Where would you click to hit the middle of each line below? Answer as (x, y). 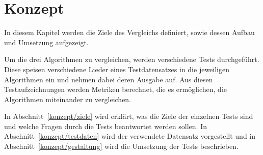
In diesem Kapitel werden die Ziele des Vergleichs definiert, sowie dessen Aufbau (129, 32)
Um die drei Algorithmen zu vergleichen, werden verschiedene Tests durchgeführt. (132, 59)
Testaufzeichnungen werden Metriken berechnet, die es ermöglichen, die (116, 89)
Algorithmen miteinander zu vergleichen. (68, 99)
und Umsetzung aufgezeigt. (46, 42)
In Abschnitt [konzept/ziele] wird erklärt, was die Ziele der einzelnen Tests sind (129, 116)
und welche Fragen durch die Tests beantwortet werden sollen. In (106, 126)
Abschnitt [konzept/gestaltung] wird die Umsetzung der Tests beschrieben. (121, 146)
